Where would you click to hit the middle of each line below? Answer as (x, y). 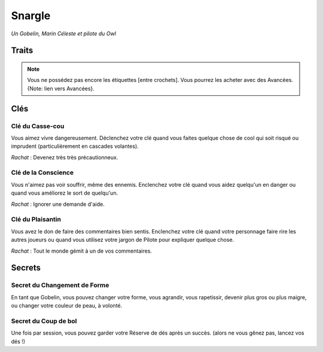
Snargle (31, 16)
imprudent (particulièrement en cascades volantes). (75, 146)
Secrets (26, 268)
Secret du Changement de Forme (60, 286)
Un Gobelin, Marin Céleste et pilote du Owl (64, 34)
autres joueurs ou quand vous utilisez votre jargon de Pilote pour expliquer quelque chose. (123, 240)
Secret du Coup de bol (44, 321)
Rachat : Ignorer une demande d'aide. (58, 204)
